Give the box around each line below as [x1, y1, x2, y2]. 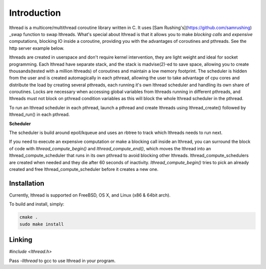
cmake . [19, 214, 38, 220]
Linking [9, 235, 33, 244]
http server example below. [9, 45, 65, 51]
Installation [9, 179, 44, 187]
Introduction [9, 7, 61, 18]
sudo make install [19, 221, 64, 227]
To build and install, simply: [9, 201, 65, 207]
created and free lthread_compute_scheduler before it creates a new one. [9, 166, 159, 172]
